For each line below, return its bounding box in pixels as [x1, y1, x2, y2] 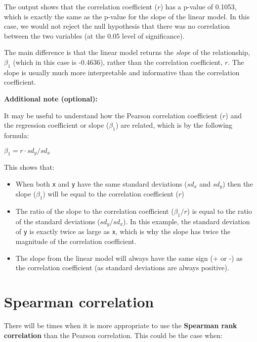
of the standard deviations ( [15, 216, 100, 226]
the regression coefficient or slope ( [4, 120, 109, 130]
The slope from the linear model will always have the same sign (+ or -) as [15, 252, 243, 263]
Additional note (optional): [4, 93, 98, 103]
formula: [4, 130, 29, 140]
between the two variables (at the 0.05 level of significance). [4, 30, 185, 41]
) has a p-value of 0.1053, [160, 1, 237, 11]
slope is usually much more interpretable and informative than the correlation [4, 67, 240, 77]
